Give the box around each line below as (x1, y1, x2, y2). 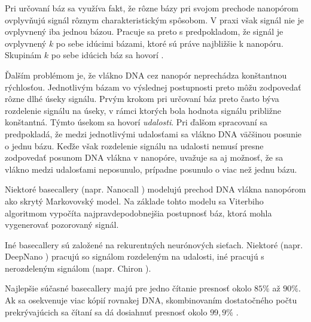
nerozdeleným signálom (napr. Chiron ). (5, 261, 151, 274)
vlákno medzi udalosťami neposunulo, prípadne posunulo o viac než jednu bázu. (5, 162, 297, 175)
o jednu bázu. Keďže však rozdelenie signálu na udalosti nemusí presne (5, 139, 264, 152)
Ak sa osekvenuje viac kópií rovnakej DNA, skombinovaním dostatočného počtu (5, 294, 297, 306)
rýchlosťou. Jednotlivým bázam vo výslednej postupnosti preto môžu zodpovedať (5, 80, 301, 93)
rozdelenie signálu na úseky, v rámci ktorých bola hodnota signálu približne (5, 104, 282, 116)
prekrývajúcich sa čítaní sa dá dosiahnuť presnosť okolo (5, 305, 208, 318)
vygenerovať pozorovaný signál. (5, 218, 119, 231)
